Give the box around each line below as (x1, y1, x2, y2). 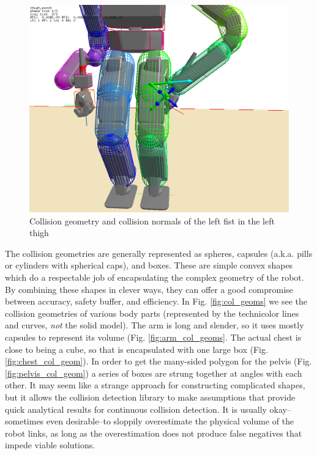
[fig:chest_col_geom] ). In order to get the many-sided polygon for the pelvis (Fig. (5, 355, 312, 368)
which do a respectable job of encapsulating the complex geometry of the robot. (5, 271, 304, 284)
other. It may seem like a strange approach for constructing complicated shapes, (5, 379, 305, 391)
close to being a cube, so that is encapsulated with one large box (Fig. (5, 342, 268, 355)
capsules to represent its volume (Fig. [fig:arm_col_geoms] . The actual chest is (5, 331, 302, 344)
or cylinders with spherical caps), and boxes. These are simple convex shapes (5, 259, 293, 272)
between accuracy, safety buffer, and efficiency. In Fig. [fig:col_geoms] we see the (5, 295, 307, 308)
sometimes (5, 415, 44, 427)
